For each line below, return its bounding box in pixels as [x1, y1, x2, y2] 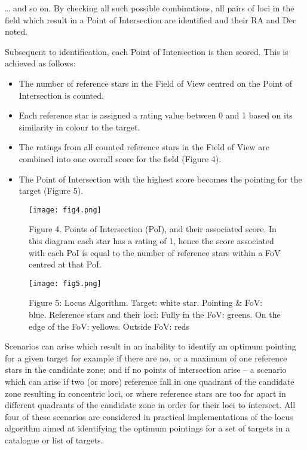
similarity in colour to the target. [19, 120, 140, 133]
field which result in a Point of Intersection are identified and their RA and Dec [5, 13, 297, 26]
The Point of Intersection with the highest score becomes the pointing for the [19, 172, 302, 185]
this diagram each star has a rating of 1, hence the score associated [29, 234, 274, 247]
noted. [5, 25, 28, 38]
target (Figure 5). [19, 184, 84, 197]
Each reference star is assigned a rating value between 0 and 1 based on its [19, 109, 293, 121]
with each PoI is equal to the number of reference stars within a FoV [29, 246, 281, 259]
